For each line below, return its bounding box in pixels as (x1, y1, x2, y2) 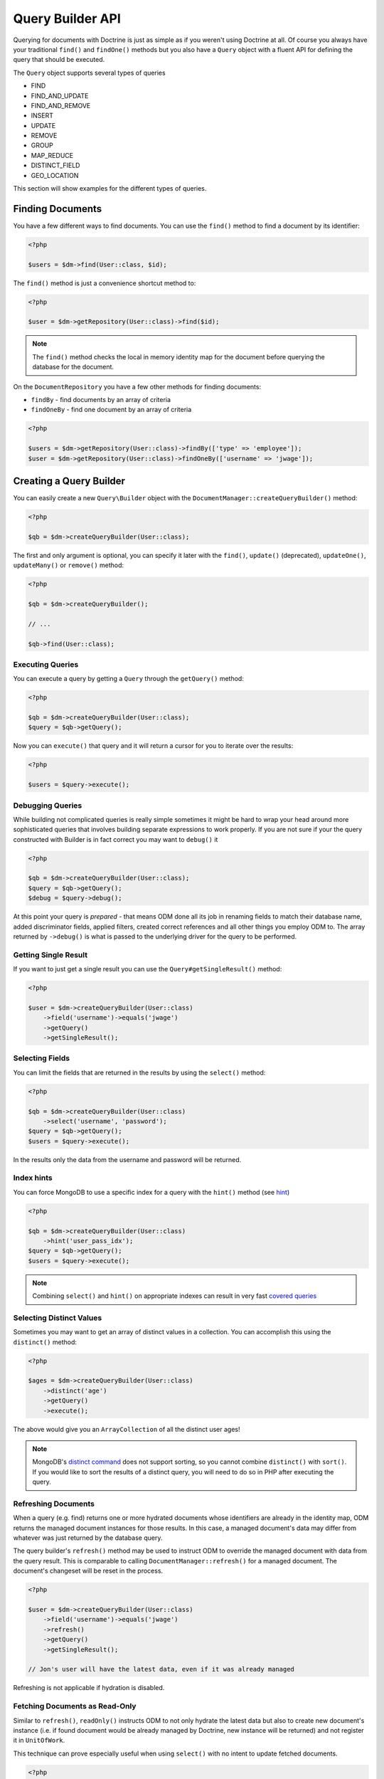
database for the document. (32, 363, 114, 371)
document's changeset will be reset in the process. (13, 1566, 164, 1575)
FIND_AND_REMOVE (31, 101, 91, 110)
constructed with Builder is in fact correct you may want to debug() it (13, 835, 218, 843)
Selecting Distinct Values (13, 1313, 102, 1323)
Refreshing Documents (13, 1499, 95, 1509)
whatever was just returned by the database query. (13, 1533, 163, 1542)
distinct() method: (13, 1338, 78, 1346)
